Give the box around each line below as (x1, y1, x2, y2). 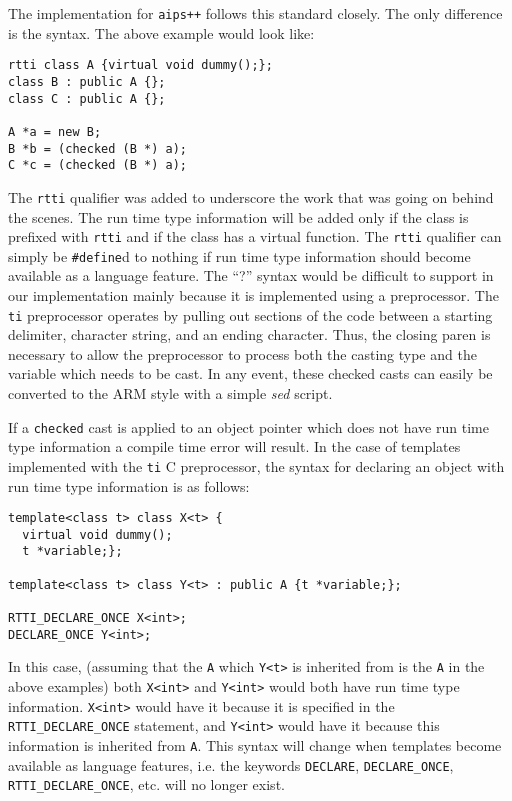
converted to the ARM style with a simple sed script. (8, 383, 333, 404)
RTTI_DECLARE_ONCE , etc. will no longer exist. (8, 774, 285, 795)
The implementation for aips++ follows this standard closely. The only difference (8, 3, 503, 23)
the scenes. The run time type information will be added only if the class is (8, 206, 469, 227)
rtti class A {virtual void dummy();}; (8, 58, 273, 73)
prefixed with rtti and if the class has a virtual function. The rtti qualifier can (8, 226, 502, 247)
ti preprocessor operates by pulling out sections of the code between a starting (8, 304, 493, 325)
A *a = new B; (8, 124, 102, 139)
